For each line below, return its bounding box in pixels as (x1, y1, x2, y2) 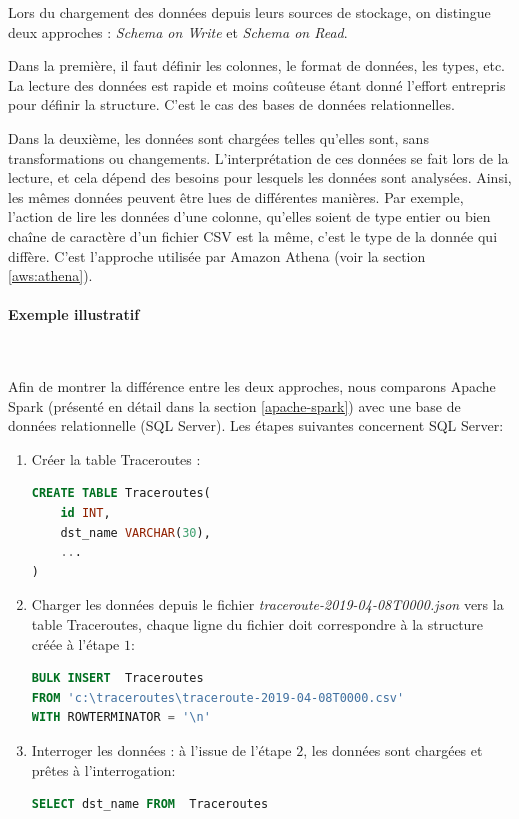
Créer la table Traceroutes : (31, 448, 201, 469)
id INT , (60, 506, 111, 521)
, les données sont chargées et (303, 740, 483, 761)
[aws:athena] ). (8, 265, 93, 286)
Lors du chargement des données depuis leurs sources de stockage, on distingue (8, 2, 491, 22)
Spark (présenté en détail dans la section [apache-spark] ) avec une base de (8, 395, 461, 416)
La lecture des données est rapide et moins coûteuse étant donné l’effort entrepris (8, 74, 506, 95)
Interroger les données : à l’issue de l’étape (31, 740, 292, 761)
